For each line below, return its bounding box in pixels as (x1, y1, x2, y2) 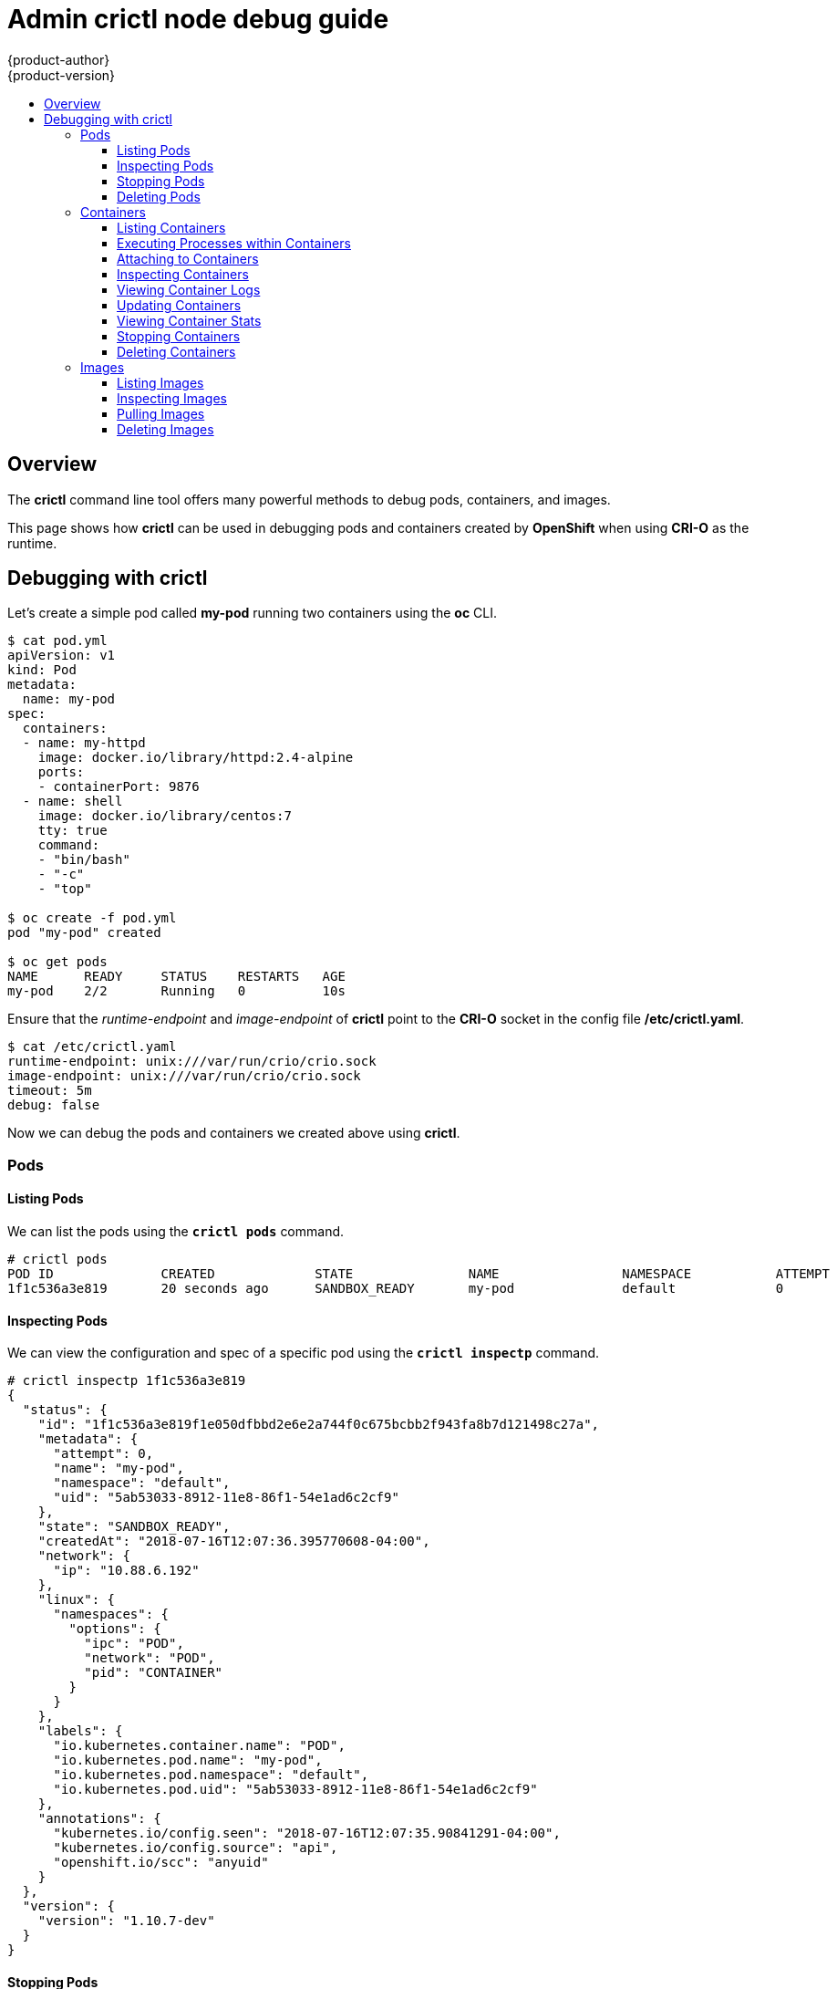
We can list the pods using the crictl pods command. (7, 1224, 345, 1240)
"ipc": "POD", (84, 1636, 184, 1651)
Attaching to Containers (117, 250, 259, 266)
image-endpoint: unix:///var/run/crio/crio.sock (7, 1068, 361, 1084)
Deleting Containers (117, 343, 236, 359)
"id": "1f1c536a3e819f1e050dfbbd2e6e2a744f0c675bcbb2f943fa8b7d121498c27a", (37, 1417, 600, 1432)
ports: (37, 765, 85, 780)
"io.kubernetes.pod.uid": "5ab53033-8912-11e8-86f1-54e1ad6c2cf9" (53, 1782, 538, 1797)
